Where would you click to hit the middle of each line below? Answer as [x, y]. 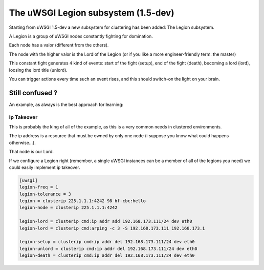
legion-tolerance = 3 [45, 194]
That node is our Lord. [31, 152]
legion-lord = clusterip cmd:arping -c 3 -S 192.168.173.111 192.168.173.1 [112, 228]
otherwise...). [22, 143]
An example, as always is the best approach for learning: [66, 104]
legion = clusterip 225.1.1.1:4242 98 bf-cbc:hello [83, 201]
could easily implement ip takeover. [45, 167]
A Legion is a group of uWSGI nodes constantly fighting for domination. [81, 36]
